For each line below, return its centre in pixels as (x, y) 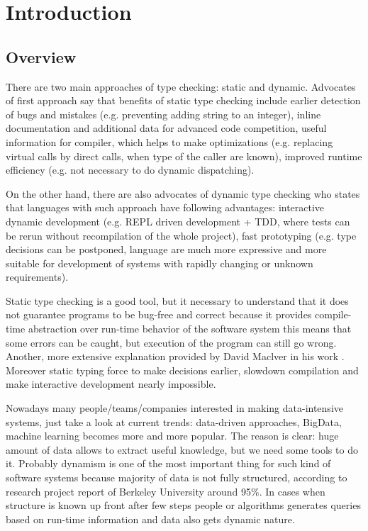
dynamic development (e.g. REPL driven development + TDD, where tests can (178, 221)
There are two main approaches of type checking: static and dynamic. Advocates (181, 86)
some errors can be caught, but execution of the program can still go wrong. (171, 342)
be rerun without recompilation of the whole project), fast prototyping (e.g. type (181, 235)
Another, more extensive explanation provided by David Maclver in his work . (175, 356)
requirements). (37, 277)
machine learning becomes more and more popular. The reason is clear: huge (172, 436)
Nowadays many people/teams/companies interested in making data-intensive (174, 408)
